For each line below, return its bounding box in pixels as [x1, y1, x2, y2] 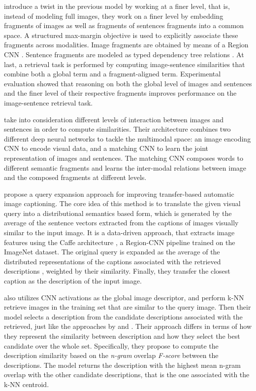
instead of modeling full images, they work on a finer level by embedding [4, 10, 224, 21]
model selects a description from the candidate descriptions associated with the [4, 311, 243, 321]
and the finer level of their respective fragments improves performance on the [4, 88, 237, 98]
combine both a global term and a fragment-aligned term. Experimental [4, 69, 221, 79]
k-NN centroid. [4, 379, 49, 389]
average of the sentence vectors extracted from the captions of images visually [4, 217, 239, 228]
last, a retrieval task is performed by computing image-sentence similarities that [4, 59, 245, 69]
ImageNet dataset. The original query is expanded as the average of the [4, 247, 220, 257]
